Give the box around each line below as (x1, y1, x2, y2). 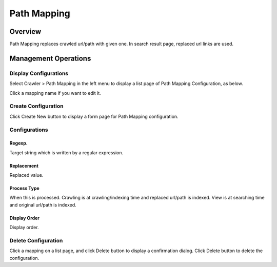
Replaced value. (9, 172, 44, 178)
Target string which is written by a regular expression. (9, 149, 124, 156)
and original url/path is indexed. (9, 201, 76, 208)
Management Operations (9, 54, 91, 63)
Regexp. (9, 140, 28, 146)
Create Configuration (9, 102, 64, 110)
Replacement (9, 162, 38, 169)
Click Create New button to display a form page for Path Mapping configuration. (9, 113, 179, 119)
